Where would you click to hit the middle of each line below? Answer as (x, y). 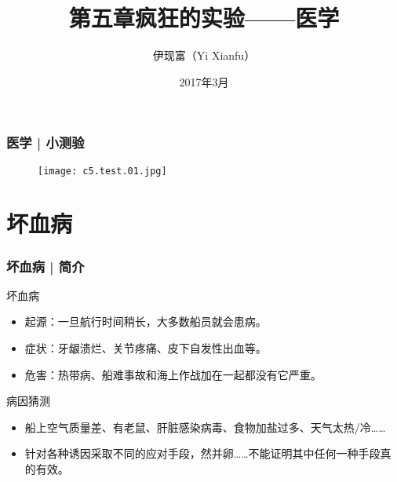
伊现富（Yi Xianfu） (204, 55)
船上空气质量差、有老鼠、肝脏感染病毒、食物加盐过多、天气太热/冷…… (205, 427)
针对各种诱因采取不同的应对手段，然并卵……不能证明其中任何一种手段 (202, 453)
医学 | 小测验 (46, 142)
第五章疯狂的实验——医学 (204, 18)
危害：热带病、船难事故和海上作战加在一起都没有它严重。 (173, 374)
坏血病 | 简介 (46, 266)
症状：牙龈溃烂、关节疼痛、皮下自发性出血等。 (146, 348)
